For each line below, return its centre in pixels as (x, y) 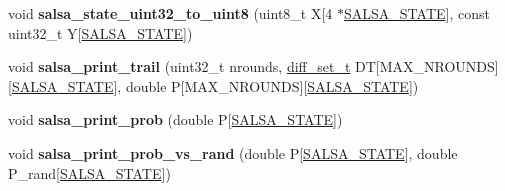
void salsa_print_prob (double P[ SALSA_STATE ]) (175, 119)
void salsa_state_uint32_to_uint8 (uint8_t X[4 (170, 13)
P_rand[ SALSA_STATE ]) (89, 172)
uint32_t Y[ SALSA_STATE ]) (100, 32)
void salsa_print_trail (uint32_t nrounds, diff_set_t (179, 66)
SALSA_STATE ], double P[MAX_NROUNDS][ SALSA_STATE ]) (215, 85)
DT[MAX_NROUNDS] (427, 66)
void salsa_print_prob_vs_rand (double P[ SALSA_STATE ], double (233, 152)
